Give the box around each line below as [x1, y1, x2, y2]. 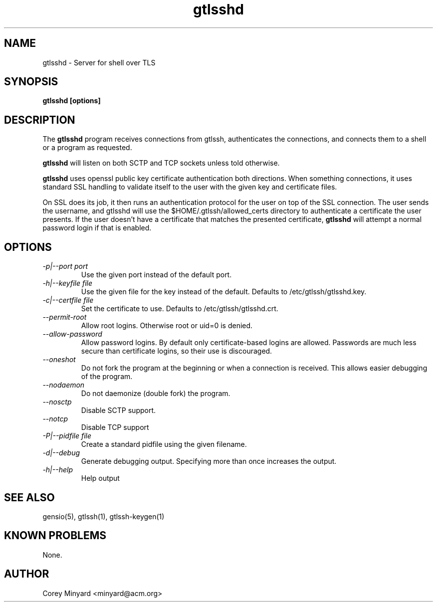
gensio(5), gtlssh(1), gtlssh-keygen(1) [42, 512, 165, 521]
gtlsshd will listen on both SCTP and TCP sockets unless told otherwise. [42, 159, 280, 168]
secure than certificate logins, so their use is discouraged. [81, 347, 272, 356]
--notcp [42, 414, 68, 423]
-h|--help [42, 465, 73, 474]
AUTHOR [4, 568, 49, 581]
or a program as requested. [42, 143, 132, 152]
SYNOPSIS [4, 75, 58, 88]
